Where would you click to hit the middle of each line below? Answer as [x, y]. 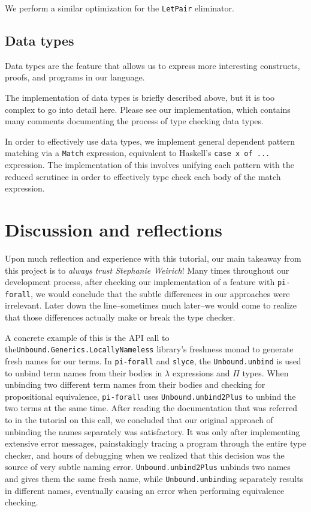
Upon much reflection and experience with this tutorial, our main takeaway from [153, 258]
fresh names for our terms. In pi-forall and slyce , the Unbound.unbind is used [153, 360]
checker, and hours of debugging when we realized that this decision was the [145, 455]
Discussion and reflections [114, 230]
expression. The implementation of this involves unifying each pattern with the [150, 165]
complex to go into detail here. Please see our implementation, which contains [148, 109]
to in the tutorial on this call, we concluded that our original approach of [139, 420]
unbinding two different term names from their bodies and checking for [135, 384]
